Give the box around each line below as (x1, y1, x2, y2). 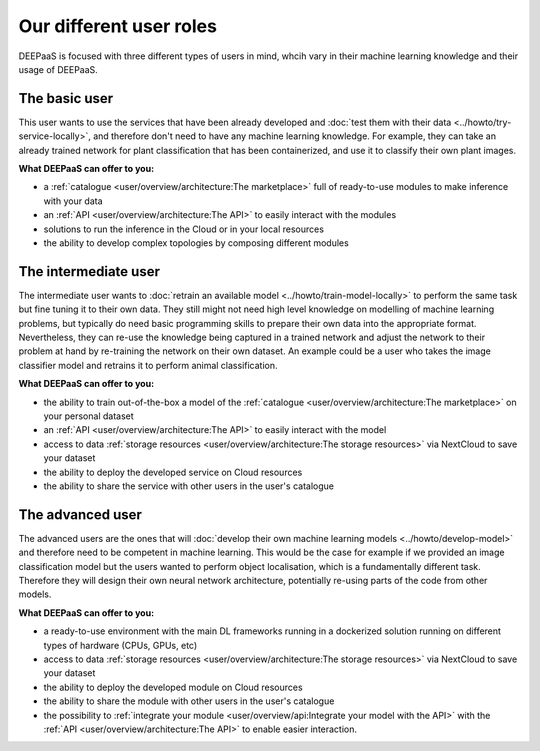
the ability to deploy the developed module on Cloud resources (43, 681, 304, 693)
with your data (43, 195, 104, 207)
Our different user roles (18, 15, 217, 37)
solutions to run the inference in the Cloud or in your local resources (43, 223, 325, 235)
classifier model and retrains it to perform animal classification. (18, 359, 279, 371)
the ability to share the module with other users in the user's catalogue (43, 695, 335, 707)
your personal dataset (43, 410, 134, 422)
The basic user (18, 90, 114, 107)
